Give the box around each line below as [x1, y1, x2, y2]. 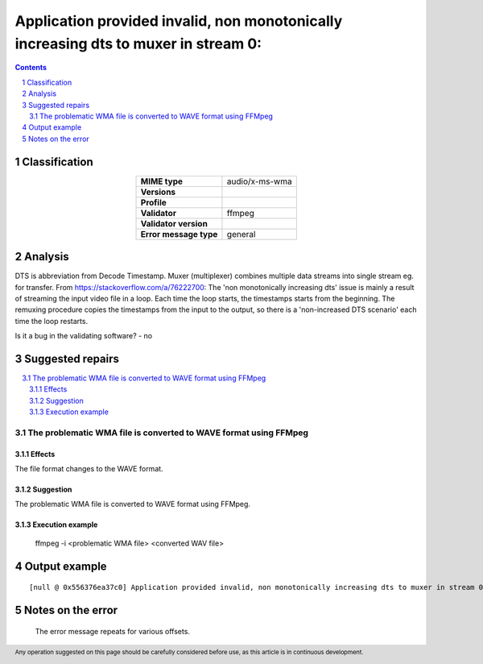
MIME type [140, 176, 184, 187]
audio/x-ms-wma [226, 176, 293, 187]
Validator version [140, 218, 208, 229]
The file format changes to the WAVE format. [14, 464, 164, 474]
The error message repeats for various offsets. [35, 626, 191, 636]
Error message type [140, 228, 218, 239]
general [226, 228, 256, 239]
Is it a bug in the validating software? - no [14, 331, 153, 341]
